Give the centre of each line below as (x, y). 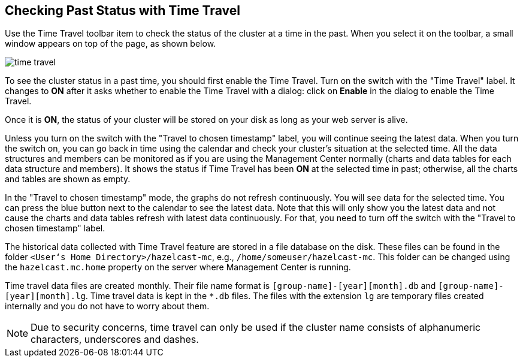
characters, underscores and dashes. (115, 340)
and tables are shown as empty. (68, 179)
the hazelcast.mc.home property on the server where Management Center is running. (178, 267)
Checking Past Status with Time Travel (123, 10)
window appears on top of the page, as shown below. (111, 44)
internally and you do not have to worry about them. (107, 306)
